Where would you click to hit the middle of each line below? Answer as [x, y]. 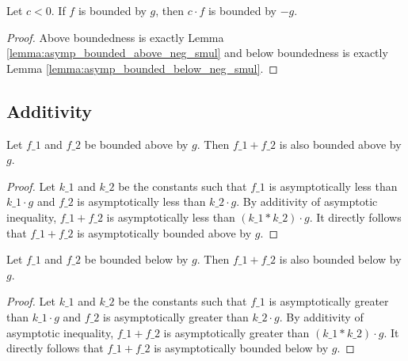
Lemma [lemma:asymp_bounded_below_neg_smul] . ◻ [142, 68]
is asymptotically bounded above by [164, 232]
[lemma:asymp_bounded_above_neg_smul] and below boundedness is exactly [197, 53]
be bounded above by [136, 144]
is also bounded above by [340, 144]
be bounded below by [136, 259]
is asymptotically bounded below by [241, 348]
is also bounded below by [340, 259]
